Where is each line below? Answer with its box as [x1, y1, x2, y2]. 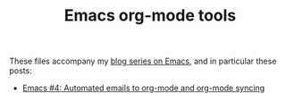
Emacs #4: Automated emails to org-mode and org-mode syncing [21, 82, 265, 94]
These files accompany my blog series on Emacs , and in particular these [9, 55, 277, 67]
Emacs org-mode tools [63, 5, 237, 26]
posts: [9, 65, 33, 76]
